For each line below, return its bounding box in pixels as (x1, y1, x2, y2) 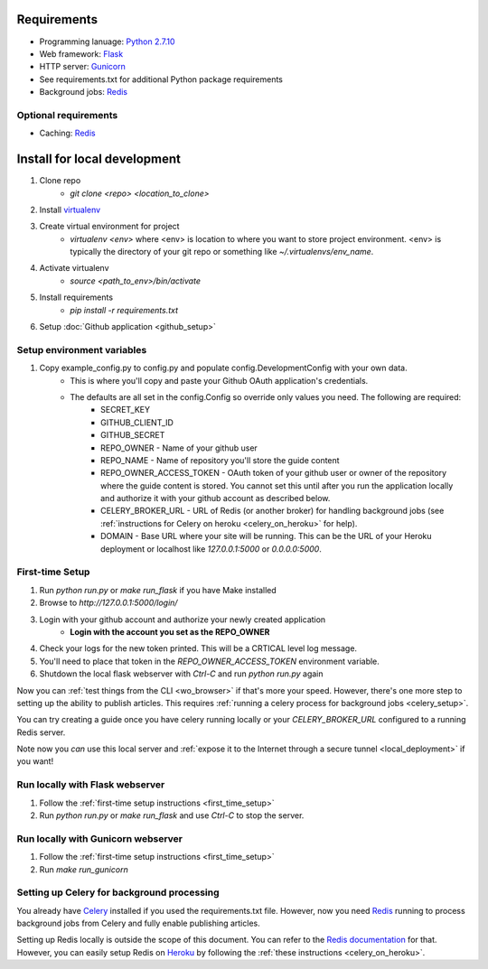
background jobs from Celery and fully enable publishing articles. (16, 918, 261, 929)
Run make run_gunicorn (39, 863, 128, 875)
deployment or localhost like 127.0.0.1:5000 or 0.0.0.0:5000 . (100, 543, 323, 554)
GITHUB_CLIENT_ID (100, 416, 174, 428)
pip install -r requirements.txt (70, 304, 179, 315)
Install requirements (39, 292, 113, 303)
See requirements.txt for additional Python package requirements (39, 73, 284, 85)
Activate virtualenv (39, 263, 109, 274)
